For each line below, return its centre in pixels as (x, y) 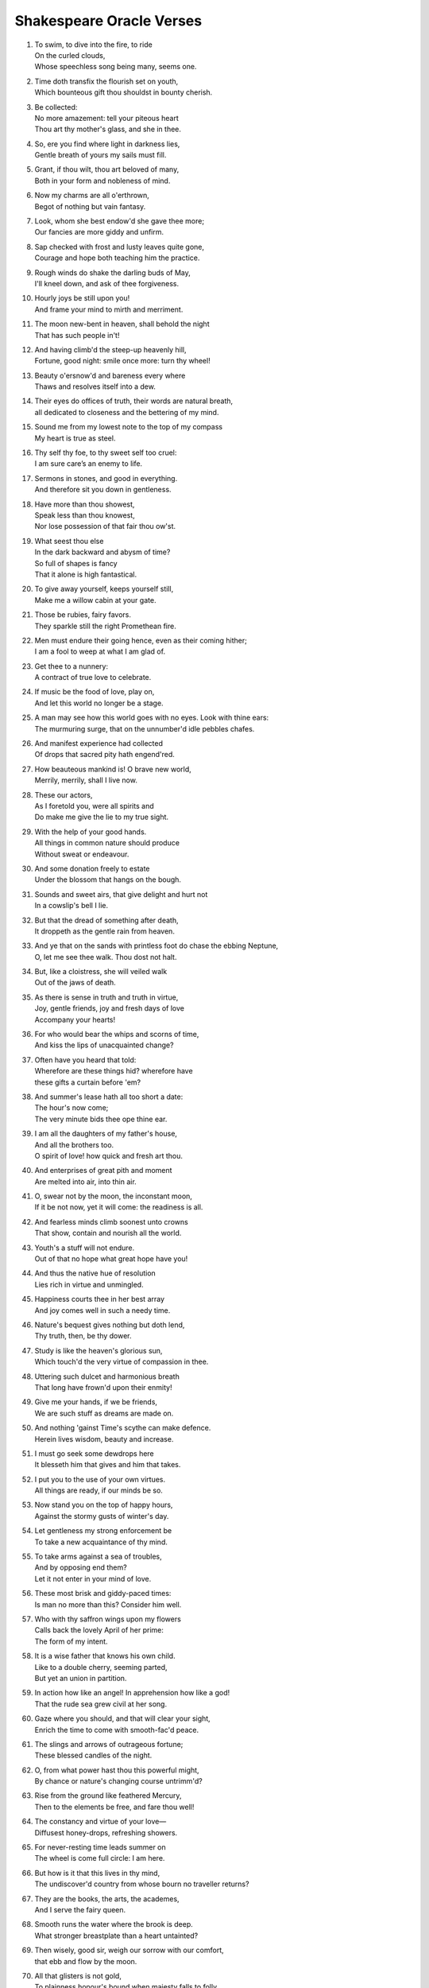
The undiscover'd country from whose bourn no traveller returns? (142, 1884)
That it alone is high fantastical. (86, 574)
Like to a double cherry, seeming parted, (101, 1667)
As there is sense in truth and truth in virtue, (106, 997)
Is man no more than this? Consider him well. (108, 1604)
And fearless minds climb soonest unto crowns (111, 1221)
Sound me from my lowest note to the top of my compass (128, 427)
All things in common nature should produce (107, 843)
